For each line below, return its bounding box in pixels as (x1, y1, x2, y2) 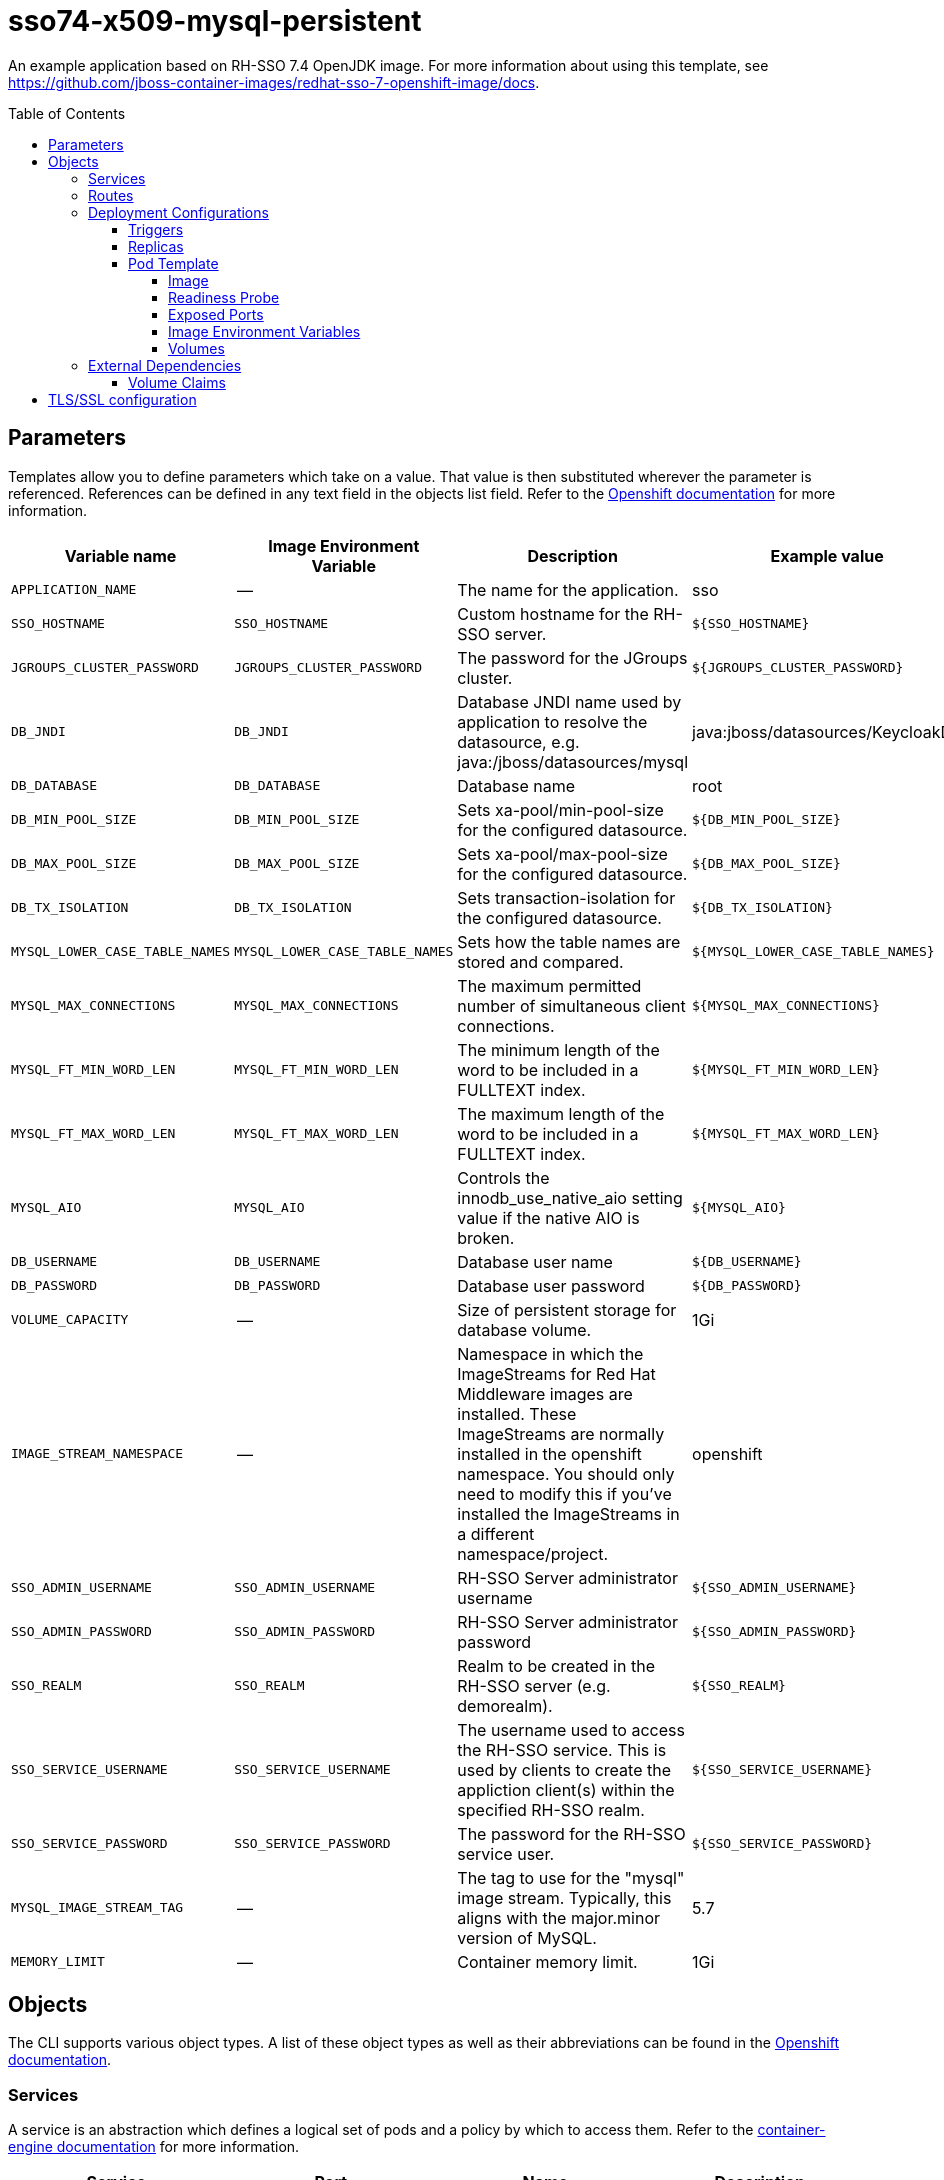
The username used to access (457, 1719, 685, 1740)
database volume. (457, 1319, 592, 1340)
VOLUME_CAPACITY (11, 1312, 129, 1328)
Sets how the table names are (457, 931, 681, 952)
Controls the (457, 1167, 550, 1188)
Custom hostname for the (457, 603, 649, 624)
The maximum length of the (457, 1103, 665, 1124)
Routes (88, 186, 134, 204)
